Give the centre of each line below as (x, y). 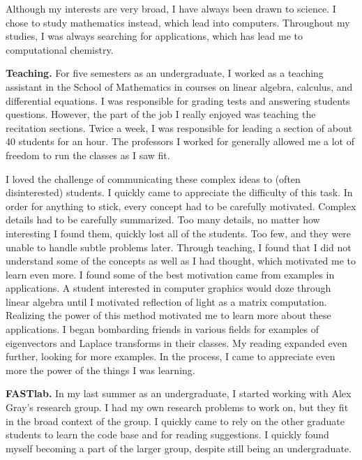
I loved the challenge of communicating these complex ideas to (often (153, 178)
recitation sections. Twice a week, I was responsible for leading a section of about (179, 127)
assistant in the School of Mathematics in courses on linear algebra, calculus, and (179, 86)
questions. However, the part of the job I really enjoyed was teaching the (161, 114)
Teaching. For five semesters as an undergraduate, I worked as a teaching (165, 73)
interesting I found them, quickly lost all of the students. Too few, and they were (179, 233)
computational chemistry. (60, 49)
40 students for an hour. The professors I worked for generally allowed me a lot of (180, 141)
